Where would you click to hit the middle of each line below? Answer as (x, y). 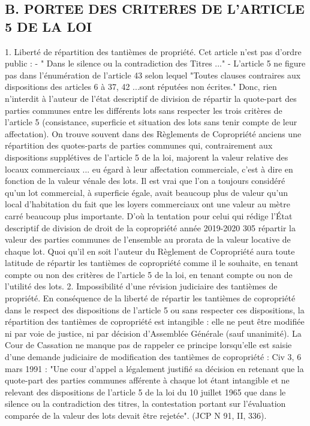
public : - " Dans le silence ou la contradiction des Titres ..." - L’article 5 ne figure (155, 63)
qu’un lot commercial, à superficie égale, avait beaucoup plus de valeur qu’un (147, 192)
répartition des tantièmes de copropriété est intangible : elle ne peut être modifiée (155, 321)
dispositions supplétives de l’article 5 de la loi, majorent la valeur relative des (147, 157)
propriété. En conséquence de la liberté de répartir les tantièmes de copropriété (150, 298)
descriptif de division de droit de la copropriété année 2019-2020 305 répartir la (150, 227)
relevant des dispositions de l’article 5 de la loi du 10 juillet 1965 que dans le (145, 392)
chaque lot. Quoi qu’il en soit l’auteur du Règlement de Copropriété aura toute (150, 251)
